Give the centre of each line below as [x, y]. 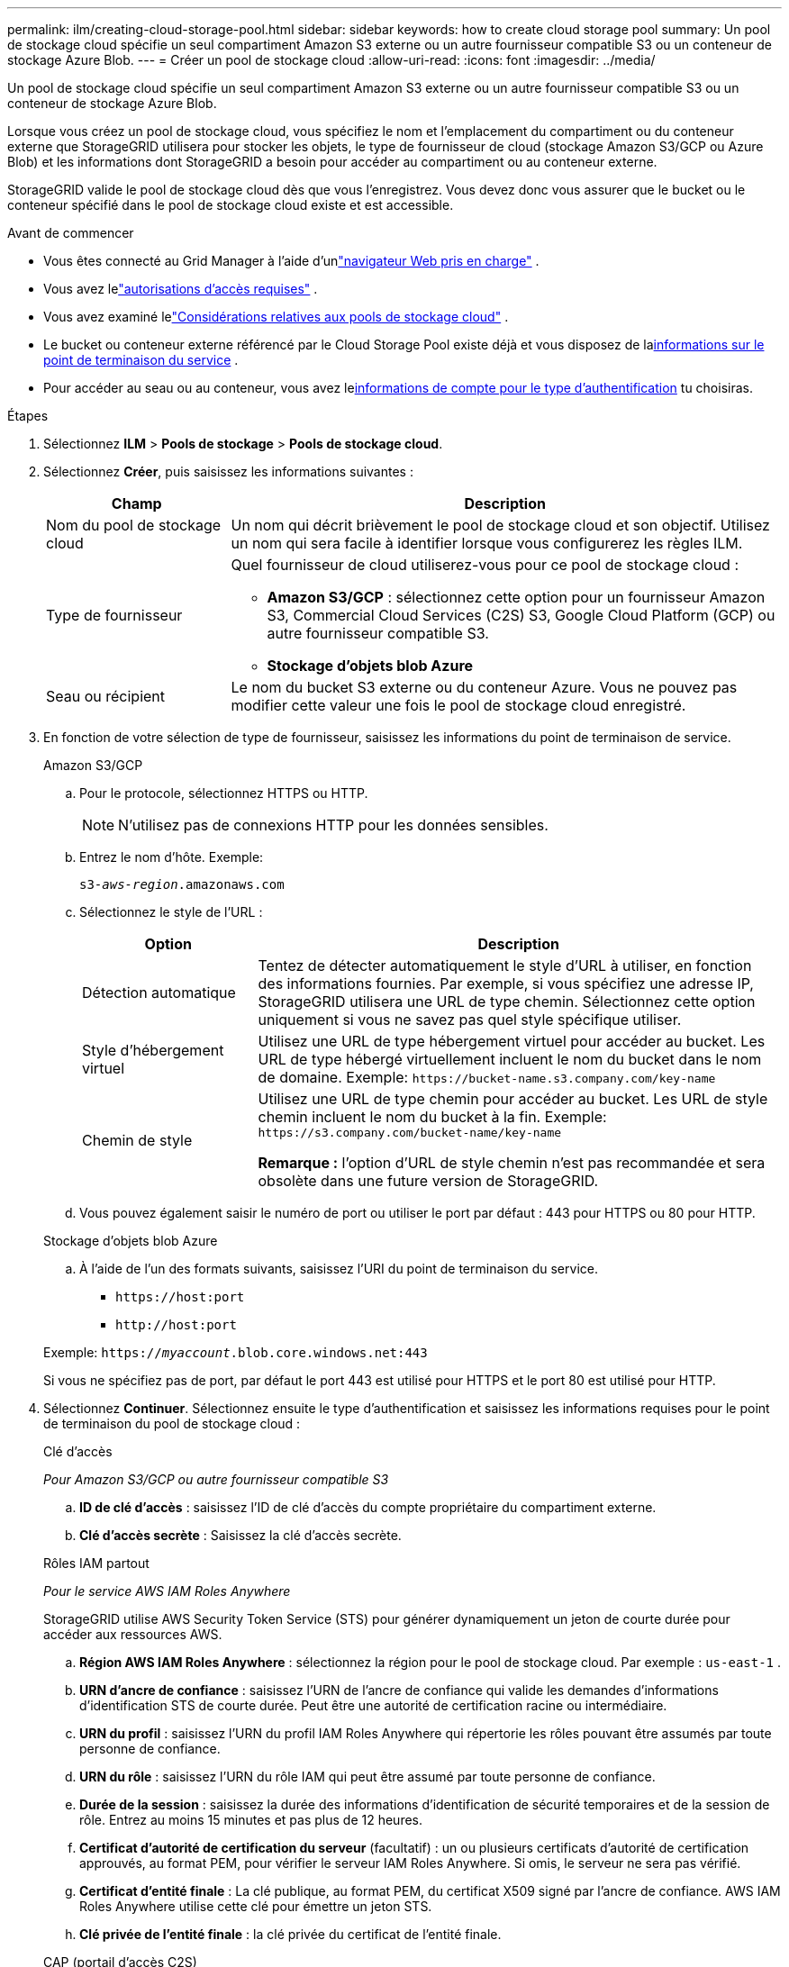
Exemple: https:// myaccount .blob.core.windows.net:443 [236, 1352]
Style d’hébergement [153, 1050]
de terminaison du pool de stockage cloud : [172, 1423]
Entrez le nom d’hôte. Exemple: [172, 857]
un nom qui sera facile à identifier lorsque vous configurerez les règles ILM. [487, 543]
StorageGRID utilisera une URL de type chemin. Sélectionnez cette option [507, 1002]
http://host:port [176, 1325]
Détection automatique [159, 993]
